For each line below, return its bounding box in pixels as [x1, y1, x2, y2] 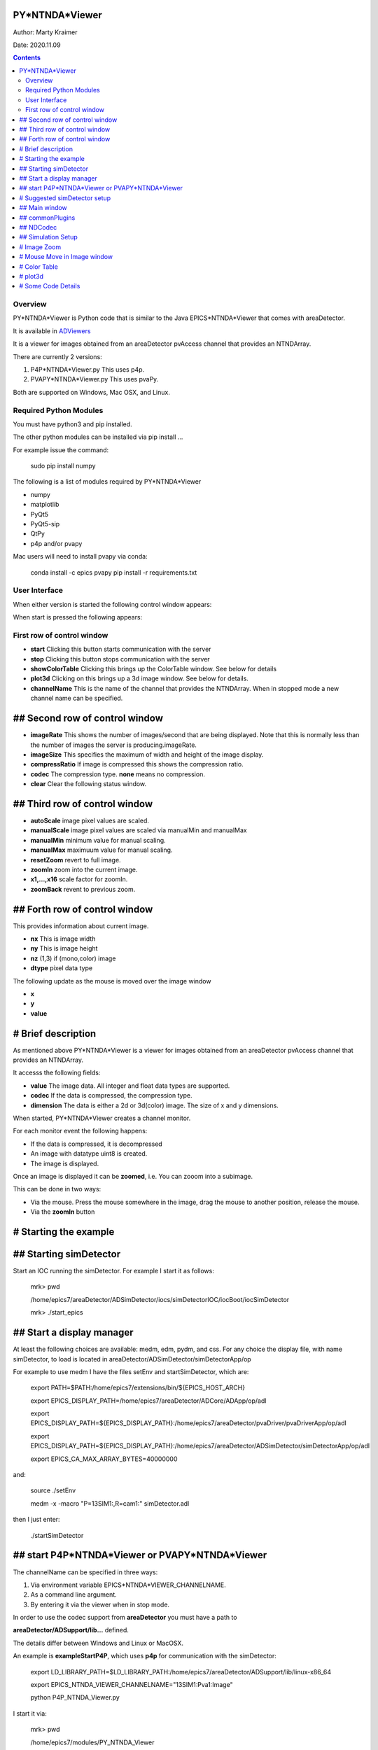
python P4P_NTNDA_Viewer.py [30, 1693, 120, 1702]
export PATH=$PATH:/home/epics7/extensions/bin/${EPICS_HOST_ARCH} [30, 1383, 245, 1392]
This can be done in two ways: [13, 1185, 101, 1193]
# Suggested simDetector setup [19, 193, 111, 202]
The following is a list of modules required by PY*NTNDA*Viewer [13, 477, 202, 486]
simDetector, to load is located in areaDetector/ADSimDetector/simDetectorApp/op [13, 1354, 251, 1363]
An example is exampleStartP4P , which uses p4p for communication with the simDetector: [13, 1652, 276, 1660]
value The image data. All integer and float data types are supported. [30, 1081, 230, 1090]
